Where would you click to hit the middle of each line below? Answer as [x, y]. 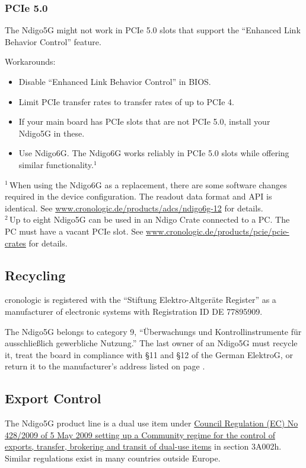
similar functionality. [56, 164]
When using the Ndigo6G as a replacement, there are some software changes [148, 184]
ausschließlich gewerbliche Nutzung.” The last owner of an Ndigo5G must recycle [151, 343]
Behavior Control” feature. [53, 41]
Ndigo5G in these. [52, 133]
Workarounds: [30, 61]
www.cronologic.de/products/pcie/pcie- [218, 231]
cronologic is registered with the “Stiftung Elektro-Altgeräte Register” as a [141, 300]
